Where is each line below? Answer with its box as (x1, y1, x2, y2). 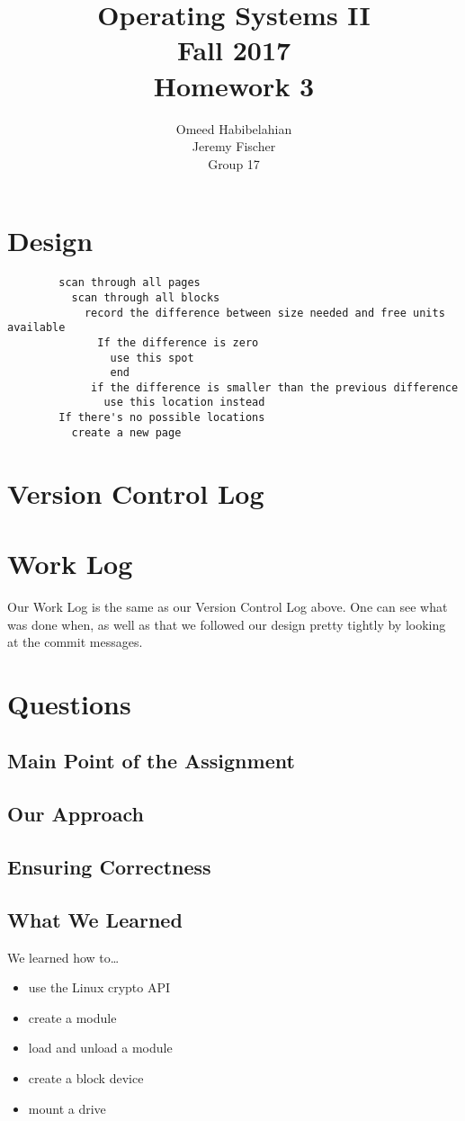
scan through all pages (58, 276, 201, 290)
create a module (28, 1008, 117, 1027)
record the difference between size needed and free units (84, 306, 445, 319)
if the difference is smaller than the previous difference (91, 381, 459, 394)
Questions (7, 685, 131, 722)
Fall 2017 (176, 31, 291, 68)
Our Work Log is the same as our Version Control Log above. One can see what (7, 596, 448, 615)
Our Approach (7, 800, 144, 828)
